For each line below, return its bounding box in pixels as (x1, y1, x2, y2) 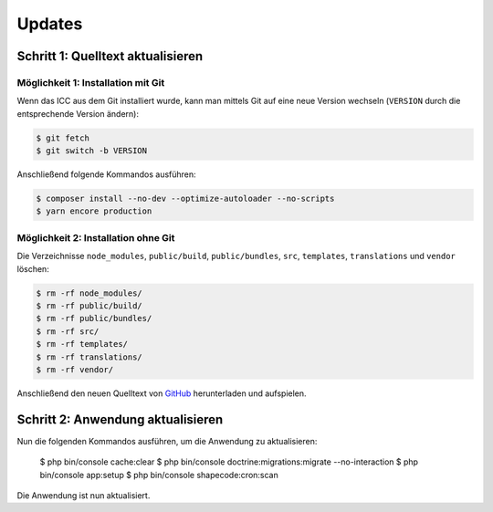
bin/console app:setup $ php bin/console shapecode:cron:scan (39, 469, 278, 480)
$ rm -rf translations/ (36, 351, 143, 362)
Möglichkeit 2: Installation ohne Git (16, 231, 175, 244)
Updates (16, 14, 83, 34)
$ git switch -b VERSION (36, 146, 148, 156)
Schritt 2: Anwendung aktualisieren (16, 412, 224, 427)
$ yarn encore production (36, 206, 152, 216)
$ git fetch (36, 132, 90, 143)
